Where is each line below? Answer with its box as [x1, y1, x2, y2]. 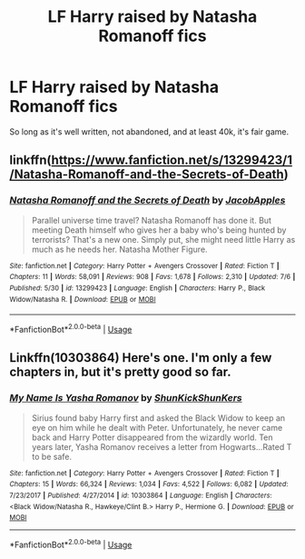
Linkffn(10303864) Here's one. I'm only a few [9, 350, 272, 365]
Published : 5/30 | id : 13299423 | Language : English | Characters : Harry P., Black [9, 284, 266, 293]
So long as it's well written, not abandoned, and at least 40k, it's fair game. [9, 125, 290, 137]
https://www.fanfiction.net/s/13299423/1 [51, 153, 293, 168]
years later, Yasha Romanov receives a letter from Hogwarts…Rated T [31, 441, 292, 452]
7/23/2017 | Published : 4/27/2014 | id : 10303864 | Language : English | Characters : [9, 491, 272, 500]
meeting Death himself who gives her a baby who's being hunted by [31, 225, 287, 235]
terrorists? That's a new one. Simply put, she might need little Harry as [31, 234, 296, 245]
